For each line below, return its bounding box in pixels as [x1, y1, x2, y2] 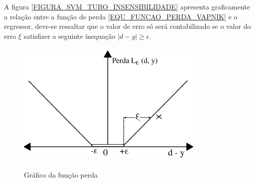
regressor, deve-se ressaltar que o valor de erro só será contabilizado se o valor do [4, 21, 251, 31]
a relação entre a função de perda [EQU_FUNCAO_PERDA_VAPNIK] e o [4, 11, 238, 21]
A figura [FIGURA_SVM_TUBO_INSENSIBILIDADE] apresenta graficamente [4, 1, 251, 11]
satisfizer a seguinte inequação [23, 30, 116, 41]
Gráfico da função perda [24, 169, 98, 180]
